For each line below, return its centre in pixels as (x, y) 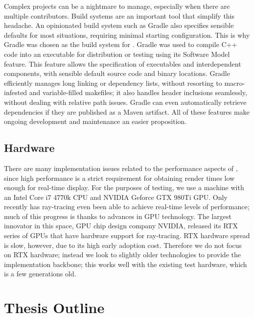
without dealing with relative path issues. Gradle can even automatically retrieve (125, 102)
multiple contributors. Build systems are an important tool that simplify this (119, 15)
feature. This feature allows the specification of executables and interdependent (123, 63)
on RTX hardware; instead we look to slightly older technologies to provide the (122, 255)
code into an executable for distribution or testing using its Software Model (117, 54)
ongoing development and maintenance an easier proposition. (95, 121)
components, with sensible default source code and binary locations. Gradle (117, 73)
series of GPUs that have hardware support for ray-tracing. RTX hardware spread (127, 235)
